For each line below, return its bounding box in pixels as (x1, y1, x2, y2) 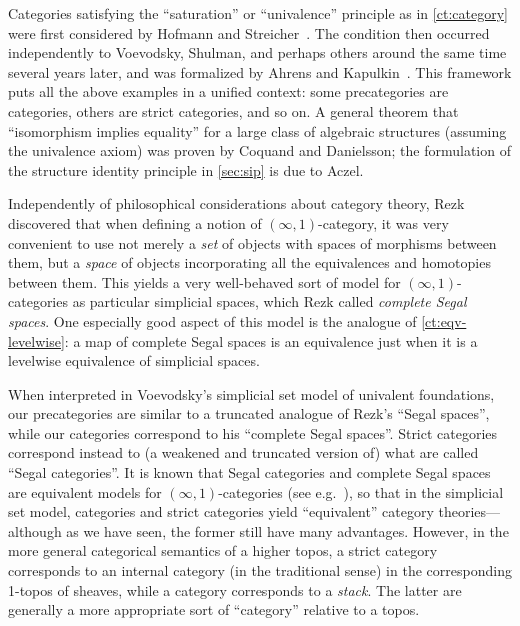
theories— (438, 501, 501, 522)
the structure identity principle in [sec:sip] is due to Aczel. (8, 159, 364, 180)
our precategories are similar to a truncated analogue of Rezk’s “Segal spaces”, (8, 403, 490, 424)
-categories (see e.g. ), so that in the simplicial (218, 481, 504, 502)
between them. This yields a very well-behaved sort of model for (8, 271, 401, 292)
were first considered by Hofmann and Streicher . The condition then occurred (8, 22, 490, 43)
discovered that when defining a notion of (8, 212, 262, 233)
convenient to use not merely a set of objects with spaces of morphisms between (8, 232, 497, 253)
